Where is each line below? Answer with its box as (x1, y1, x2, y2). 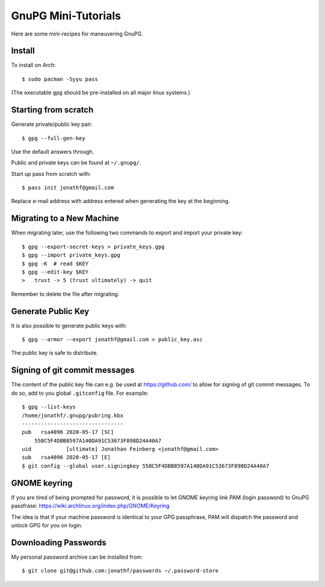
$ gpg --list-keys (22, 404, 76, 410)
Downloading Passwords (11, 537, 107, 548)
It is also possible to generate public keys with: (11, 322, 128, 329)
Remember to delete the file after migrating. (11, 290, 120, 298)
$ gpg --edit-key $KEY (22, 268, 89, 275)
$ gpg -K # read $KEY (22, 260, 89, 267)
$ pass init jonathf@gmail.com (22, 184, 114, 191)
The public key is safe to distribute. (11, 350, 99, 357)
